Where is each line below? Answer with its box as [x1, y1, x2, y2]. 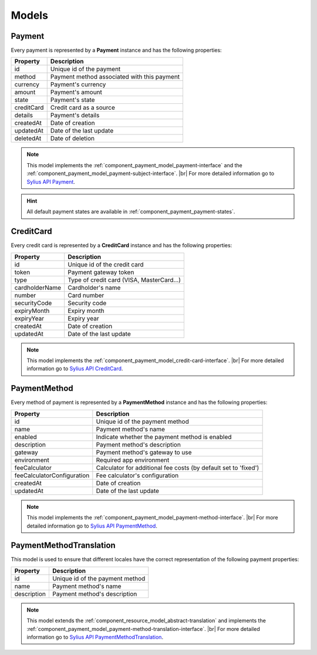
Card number [68, 291, 104, 299]
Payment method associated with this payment [50, 73, 180, 81]
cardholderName [14, 283, 62, 292]
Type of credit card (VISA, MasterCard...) [68, 276, 181, 284]
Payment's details [50, 112, 100, 120]
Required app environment [96, 455, 170, 464]
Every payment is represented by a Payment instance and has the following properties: [11, 47, 222, 54]
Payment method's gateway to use [96, 448, 192, 456]
